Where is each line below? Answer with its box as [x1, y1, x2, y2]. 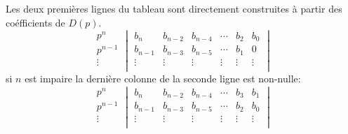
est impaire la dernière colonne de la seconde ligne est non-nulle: [25, 71, 301, 86]
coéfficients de [6, 15, 65, 29]
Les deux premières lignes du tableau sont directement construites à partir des [6, 1, 342, 15]
